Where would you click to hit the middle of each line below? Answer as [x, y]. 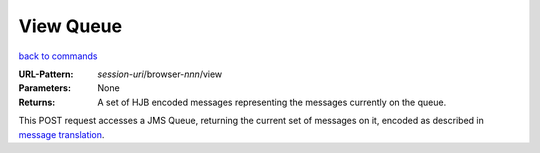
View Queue [70, 26]
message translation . [61, 134]
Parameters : [45, 88]
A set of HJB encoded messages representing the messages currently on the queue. [272, 102]
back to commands [58, 56]
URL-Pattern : [46, 74]
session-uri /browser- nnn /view [160, 74]
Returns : [37, 102]
